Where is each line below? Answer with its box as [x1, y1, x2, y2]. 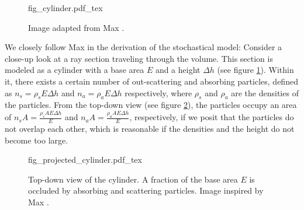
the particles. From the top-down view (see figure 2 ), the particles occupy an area [5, 99, 297, 111]
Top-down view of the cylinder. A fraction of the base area [28, 173, 238, 185]
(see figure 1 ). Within [217, 64, 294, 76]
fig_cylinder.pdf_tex [28, 2, 103, 13]
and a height [155, 64, 201, 76]
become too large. [5, 134, 68, 146]
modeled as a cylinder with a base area [5, 64, 144, 76]
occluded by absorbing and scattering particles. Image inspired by [28, 184, 264, 197]
